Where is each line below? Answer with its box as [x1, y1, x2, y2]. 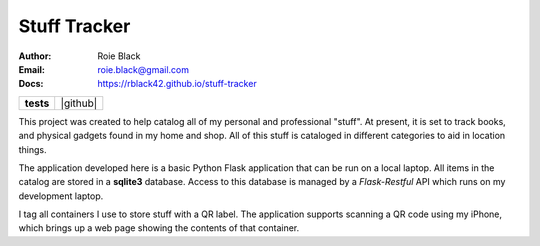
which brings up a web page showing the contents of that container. [18, 222, 300, 234]
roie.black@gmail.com [97, 63, 190, 75]
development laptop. [18, 190, 104, 202]
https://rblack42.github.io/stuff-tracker [97, 78, 257, 90]
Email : [18, 63, 45, 75]
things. [18, 143, 47, 155]
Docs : [18, 78, 44, 90]
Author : [18, 50, 52, 62]
